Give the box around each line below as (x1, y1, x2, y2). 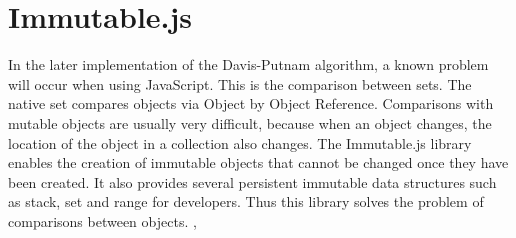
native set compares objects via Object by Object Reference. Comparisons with (8, 93, 494, 114)
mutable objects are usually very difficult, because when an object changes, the (8, 112, 492, 133)
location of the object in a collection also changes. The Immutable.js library (8, 132, 472, 153)
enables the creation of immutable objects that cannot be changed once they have (8, 152, 509, 173)
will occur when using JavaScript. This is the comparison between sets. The (8, 73, 472, 94)
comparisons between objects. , (8, 210, 197, 231)
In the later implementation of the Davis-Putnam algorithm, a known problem (8, 54, 489, 75)
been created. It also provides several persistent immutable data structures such (8, 171, 497, 192)
